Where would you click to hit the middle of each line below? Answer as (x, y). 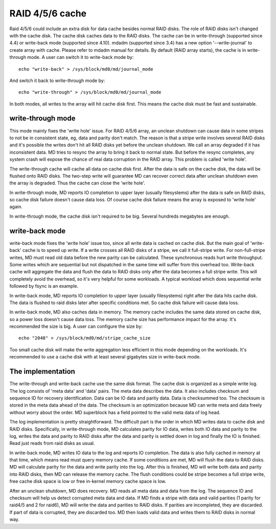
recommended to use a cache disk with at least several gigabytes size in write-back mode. (105, 357)
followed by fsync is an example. (44, 286)
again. (16, 207)
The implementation (42, 372)
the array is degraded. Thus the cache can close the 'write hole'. (77, 183)
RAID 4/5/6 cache (48, 13)
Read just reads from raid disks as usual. (52, 443)
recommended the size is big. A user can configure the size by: (76, 326)
